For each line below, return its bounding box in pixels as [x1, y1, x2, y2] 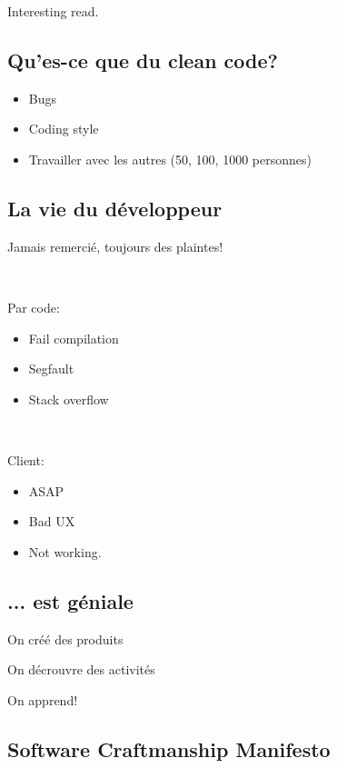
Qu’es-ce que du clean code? [7, 45, 278, 74]
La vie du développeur [7, 194, 223, 222]
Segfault [28, 359, 74, 378]
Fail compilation [28, 328, 119, 347]
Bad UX [28, 512, 75, 531]
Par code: [7, 297, 60, 316]
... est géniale [7, 586, 134, 614]
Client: [7, 450, 45, 469]
